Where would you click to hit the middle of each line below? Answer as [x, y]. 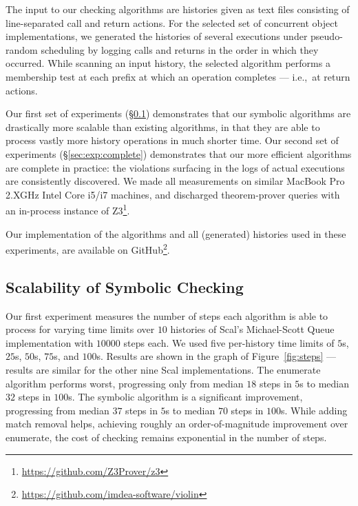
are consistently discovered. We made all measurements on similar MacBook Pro [175, 181]
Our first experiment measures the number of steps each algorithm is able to [167, 315]
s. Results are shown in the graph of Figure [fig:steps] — [216, 356]
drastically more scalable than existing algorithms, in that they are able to [163, 126]
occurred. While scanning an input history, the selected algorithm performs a [168, 63]
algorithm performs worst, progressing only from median [125, 383]
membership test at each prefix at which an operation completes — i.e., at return [178, 76]
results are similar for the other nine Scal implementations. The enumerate [163, 369]
